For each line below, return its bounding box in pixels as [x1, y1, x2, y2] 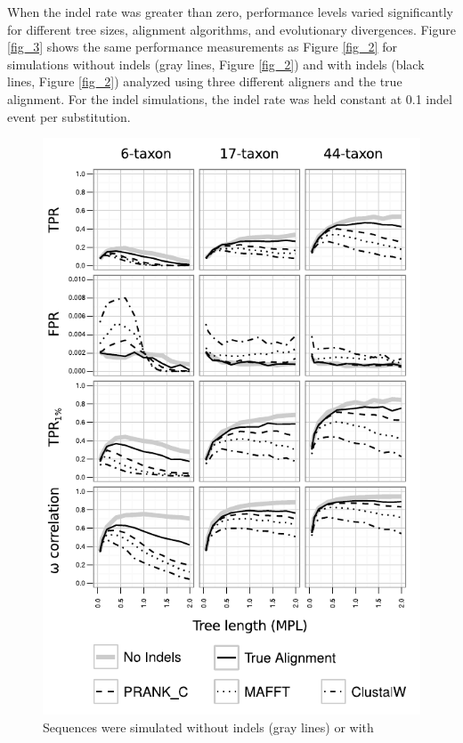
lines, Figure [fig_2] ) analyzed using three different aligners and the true [7, 72, 402, 91]
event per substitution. [7, 107, 131, 125]
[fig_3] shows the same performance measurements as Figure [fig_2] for [7, 37, 397, 56]
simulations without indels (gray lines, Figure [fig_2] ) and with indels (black [7, 54, 425, 73]
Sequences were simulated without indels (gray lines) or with [43, 717, 374, 736]
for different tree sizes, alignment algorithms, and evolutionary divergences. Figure [7, 20, 456, 38]
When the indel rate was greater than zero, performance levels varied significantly [7, 3, 453, 20]
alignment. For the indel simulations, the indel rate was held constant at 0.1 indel [7, 89, 452, 108]
